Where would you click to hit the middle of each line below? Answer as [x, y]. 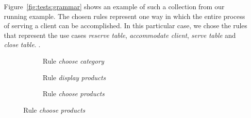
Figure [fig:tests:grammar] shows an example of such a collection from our [114, 6]
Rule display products [74, 77]
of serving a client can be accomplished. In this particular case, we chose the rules [126, 25]
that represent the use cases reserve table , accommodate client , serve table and [120, 35]
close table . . [22, 44]
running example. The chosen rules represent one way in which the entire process [125, 16]
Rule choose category [74, 60]
